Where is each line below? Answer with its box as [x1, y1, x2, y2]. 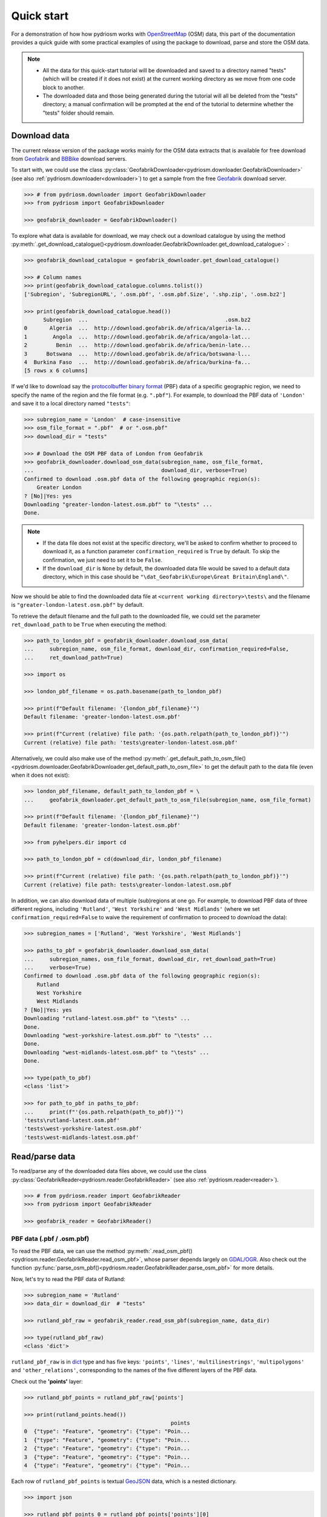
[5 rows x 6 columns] [24, 367, 88, 374]
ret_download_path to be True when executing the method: [11, 621, 167, 628]
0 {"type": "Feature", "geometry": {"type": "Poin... [24, 1428, 190, 1435]
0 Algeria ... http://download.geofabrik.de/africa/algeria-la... [24, 325, 251, 332]
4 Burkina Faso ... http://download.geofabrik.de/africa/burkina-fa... [24, 359, 251, 365]
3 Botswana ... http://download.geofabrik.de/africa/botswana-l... [24, 350, 251, 357]
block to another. [42, 84, 85, 91]
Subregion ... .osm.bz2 [43, 316, 251, 323]
